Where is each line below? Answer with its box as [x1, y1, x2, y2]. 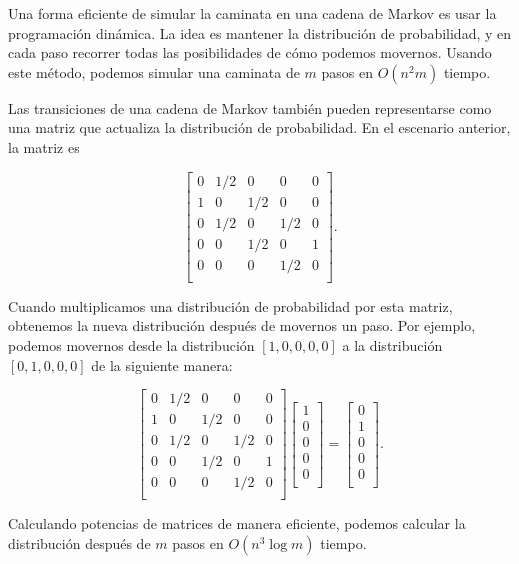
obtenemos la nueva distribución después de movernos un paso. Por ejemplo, [8, 315, 476, 336]
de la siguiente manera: [91, 354, 233, 375]
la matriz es [8, 136, 80, 157]
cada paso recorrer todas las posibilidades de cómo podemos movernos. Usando [8, 42, 492, 63]
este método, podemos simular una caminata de [8, 61, 300, 82]
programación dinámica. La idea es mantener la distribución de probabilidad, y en [8, 22, 512, 43]
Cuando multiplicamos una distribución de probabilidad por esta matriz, [8, 295, 453, 316]
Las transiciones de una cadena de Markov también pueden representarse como [8, 97, 492, 118]
